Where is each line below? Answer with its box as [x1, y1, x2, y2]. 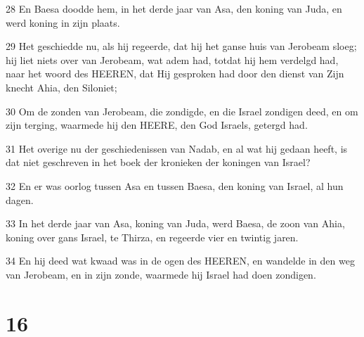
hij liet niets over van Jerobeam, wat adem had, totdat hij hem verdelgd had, [6, 52, 339, 67]
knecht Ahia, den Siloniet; [6, 80, 117, 94]
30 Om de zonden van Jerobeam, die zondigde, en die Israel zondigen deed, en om [6, 103, 358, 118]
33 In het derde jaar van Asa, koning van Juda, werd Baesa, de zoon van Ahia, [6, 216, 345, 231]
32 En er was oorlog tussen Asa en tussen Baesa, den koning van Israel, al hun [6, 178, 344, 193]
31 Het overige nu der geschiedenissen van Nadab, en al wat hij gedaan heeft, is [6, 141, 348, 155]
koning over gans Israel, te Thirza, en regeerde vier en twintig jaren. [6, 229, 299, 244]
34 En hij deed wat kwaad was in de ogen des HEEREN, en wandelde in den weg [6, 253, 355, 268]
